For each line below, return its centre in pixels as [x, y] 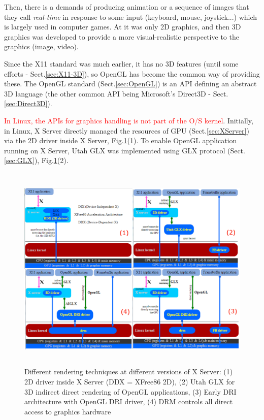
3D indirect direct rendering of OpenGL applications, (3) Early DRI [130, 391]
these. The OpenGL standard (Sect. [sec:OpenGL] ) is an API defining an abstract [130, 84]
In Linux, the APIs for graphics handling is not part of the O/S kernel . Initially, [129, 120]
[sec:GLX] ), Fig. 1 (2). [36, 160]
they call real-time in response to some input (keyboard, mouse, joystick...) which [131, 17]
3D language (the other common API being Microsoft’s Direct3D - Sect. [116, 93]
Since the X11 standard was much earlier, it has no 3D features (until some [121, 63]
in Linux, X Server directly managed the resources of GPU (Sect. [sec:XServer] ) [127, 130]
